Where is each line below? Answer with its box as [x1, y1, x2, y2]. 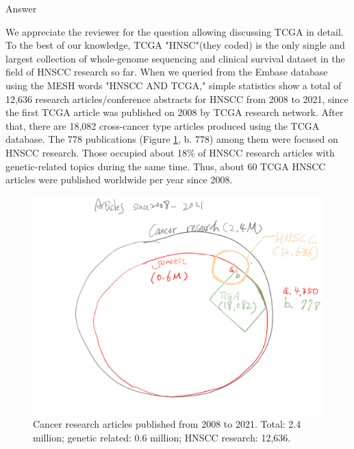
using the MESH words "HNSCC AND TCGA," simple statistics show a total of [5, 78, 342, 92]
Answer [5, 1, 37, 15]
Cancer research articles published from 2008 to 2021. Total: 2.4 [33, 417, 301, 431]
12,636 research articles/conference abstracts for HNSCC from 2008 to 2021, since [5, 91, 349, 106]
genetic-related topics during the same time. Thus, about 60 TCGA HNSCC [5, 159, 326, 173]
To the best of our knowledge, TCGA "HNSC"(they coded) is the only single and [5, 38, 345, 52]
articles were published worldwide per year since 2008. [5, 172, 233, 187]
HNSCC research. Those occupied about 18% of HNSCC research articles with [5, 145, 335, 159]
